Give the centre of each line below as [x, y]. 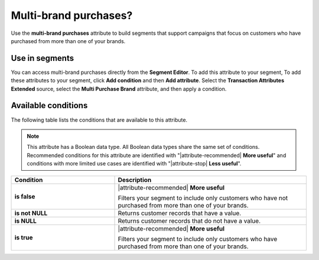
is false [25, 197]
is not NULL [31, 213]
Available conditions [49, 105]
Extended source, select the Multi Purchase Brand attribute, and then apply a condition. [119, 89]
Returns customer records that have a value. [180, 213]
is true [24, 238]
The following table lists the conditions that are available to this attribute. [99, 120]
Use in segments [42, 58]
